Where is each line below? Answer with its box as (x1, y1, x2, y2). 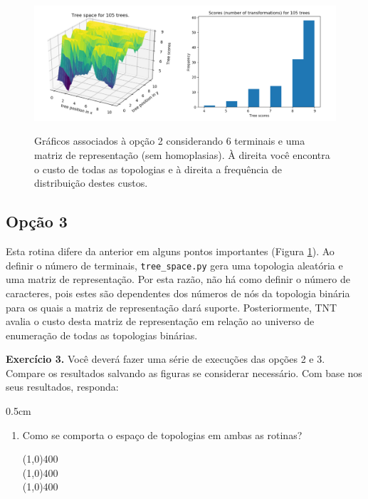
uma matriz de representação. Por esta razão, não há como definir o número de (6, 272, 350, 287)
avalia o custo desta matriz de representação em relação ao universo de (6, 314, 315, 329)
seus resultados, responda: (6, 379, 119, 394)
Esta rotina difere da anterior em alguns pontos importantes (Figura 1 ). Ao (6, 244, 335, 259)
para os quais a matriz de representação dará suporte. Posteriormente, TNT (6, 299, 337, 314)
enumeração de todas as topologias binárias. (6, 327, 198, 342)
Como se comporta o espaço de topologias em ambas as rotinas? (22, 427, 303, 442)
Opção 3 (6, 210, 68, 232)
